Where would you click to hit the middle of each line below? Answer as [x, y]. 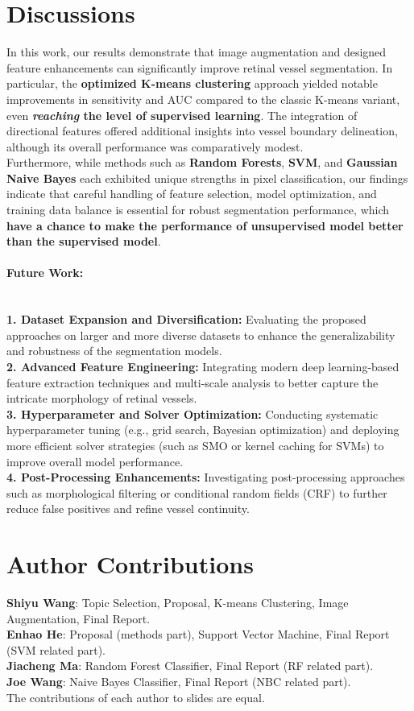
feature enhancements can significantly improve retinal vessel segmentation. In [200, 67]
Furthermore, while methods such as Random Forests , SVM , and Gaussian [202, 162]
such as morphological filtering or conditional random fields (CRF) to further [197, 492]
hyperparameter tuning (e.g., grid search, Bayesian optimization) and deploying [203, 430]
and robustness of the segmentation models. [114, 351]
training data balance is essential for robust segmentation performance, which [198, 210]
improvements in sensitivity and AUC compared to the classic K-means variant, [203, 99]
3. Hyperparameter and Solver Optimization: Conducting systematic [193, 413]
